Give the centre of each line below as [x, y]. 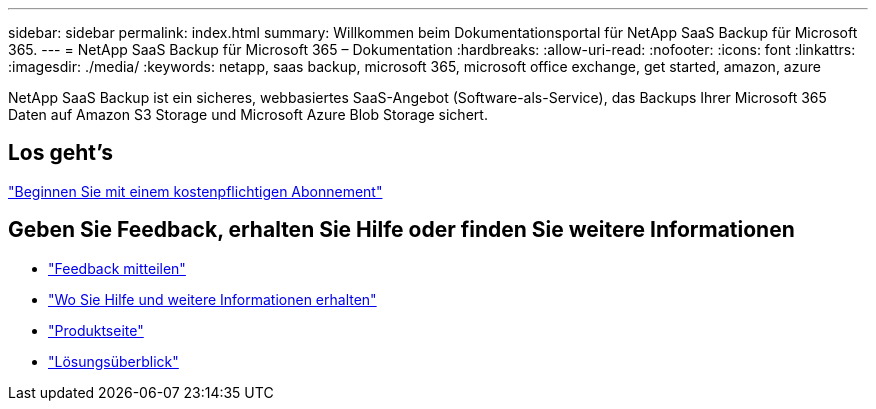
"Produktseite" [96, 330]
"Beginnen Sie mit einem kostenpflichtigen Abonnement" [195, 191]
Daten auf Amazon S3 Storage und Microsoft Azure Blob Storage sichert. [248, 114]
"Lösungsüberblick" [113, 361]
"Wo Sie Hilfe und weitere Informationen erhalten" [212, 299]
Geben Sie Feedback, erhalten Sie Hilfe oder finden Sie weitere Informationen [401, 230]
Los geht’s [61, 153]
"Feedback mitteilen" [117, 268]
